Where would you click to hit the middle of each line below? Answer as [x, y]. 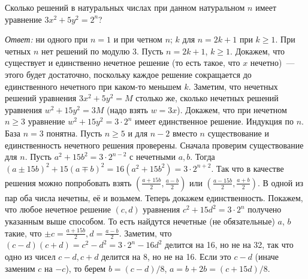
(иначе [267, 256]
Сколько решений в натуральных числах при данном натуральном [125, 7]
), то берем [86, 268]
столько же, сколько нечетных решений [207, 98]
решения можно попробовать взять [68, 182]
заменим [20, 268]
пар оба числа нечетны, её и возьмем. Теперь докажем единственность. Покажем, [154, 197]
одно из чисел [30, 256]
